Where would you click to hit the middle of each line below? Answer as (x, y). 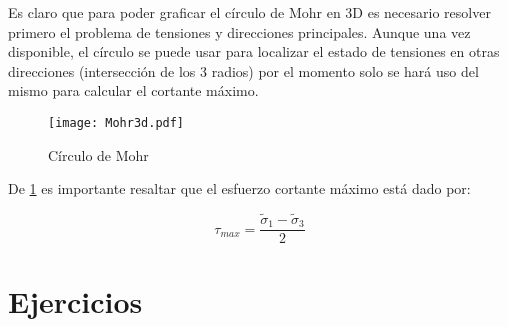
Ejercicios (75, 301)
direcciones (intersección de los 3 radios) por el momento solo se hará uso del (243, 70)
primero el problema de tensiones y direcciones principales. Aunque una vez (239, 31)
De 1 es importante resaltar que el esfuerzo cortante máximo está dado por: (239, 188)
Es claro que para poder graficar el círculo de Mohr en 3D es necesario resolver (249, 12)
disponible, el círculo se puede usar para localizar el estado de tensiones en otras (254, 51)
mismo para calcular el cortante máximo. (133, 90)
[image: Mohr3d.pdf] (116, 122)
